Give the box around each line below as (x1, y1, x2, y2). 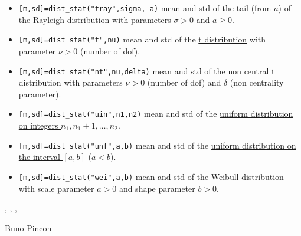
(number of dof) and (147, 76, 221, 88)
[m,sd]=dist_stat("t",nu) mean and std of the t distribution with (18, 33, 266, 45)
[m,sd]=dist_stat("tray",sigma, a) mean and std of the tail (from (18, 2, 271, 14)
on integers (18, 119, 58, 131)
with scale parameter (18, 182, 94, 194)
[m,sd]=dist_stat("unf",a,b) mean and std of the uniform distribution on (18, 139, 296, 151)
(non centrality (230, 76, 284, 88)
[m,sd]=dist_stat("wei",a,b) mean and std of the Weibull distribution (18, 170, 284, 182)
